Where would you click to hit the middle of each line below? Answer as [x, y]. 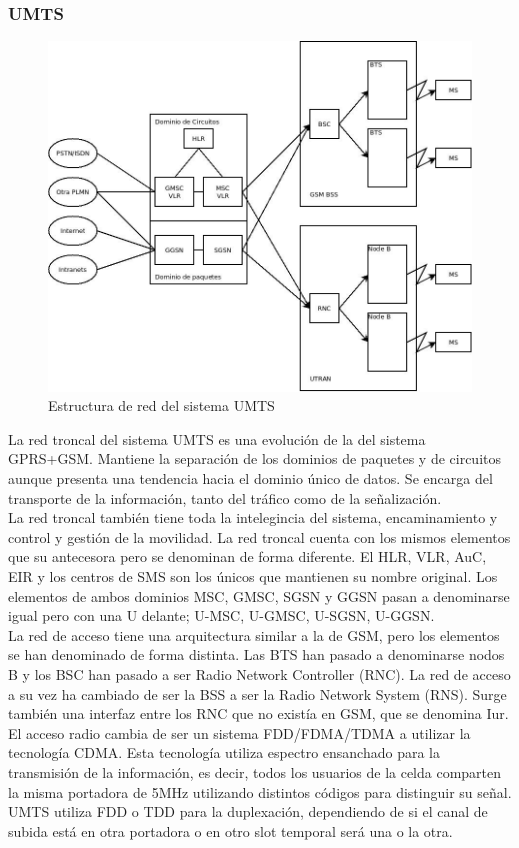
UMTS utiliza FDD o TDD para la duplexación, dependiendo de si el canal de [248, 811]
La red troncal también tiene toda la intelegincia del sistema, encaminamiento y [253, 517]
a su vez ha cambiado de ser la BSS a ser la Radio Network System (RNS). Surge [257, 693]
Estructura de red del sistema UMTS [161, 405]
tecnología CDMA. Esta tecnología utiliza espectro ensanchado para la [224, 752]
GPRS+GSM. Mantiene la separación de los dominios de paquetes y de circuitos [254, 458]
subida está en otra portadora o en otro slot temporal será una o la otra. [230, 830]
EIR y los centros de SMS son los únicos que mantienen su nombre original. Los [253, 575]
